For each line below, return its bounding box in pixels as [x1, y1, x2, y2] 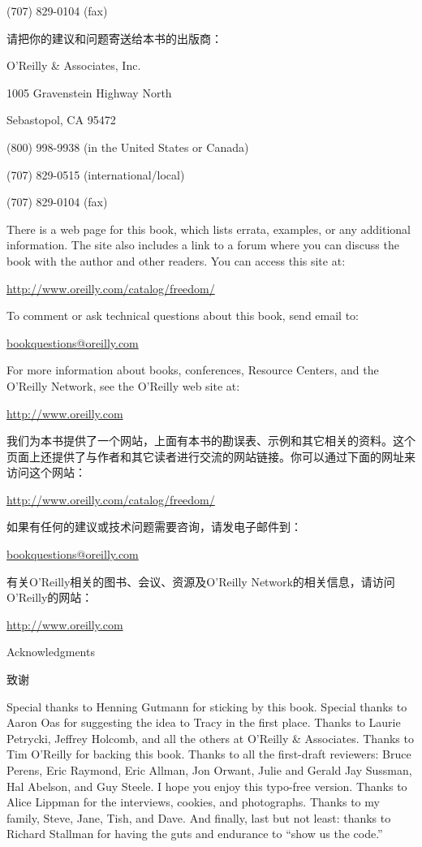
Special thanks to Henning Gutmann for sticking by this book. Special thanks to [6, 698, 407, 715]
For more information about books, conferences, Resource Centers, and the [6, 361, 379, 378]
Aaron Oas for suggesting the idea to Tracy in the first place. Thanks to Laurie [6, 714, 401, 731]
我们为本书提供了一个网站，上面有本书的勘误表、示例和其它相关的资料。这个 [6, 432, 416, 449]
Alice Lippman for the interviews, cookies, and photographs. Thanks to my [6, 793, 380, 810]
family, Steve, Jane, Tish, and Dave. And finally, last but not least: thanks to [6, 809, 391, 826]
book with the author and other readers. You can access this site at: [6, 252, 346, 269]
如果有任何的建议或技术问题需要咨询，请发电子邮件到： [6, 518, 302, 535]
